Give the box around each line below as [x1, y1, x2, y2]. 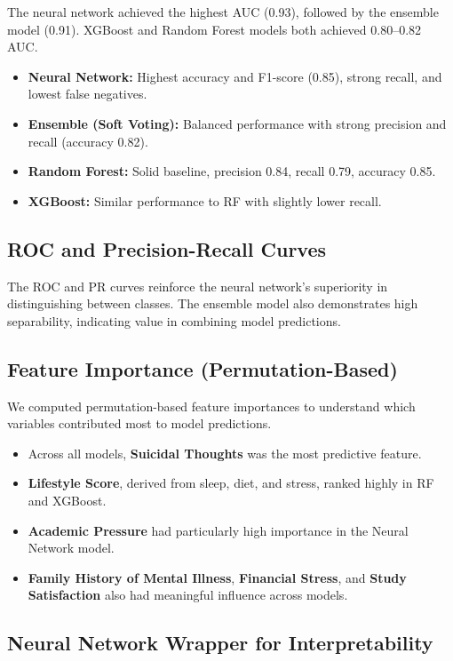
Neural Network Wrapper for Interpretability [7, 629, 433, 657]
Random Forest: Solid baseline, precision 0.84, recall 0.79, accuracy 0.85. [28, 162, 436, 180]
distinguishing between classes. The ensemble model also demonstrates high [7, 294, 418, 313]
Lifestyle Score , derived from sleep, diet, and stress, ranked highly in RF [28, 474, 434, 492]
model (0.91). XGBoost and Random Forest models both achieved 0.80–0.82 [7, 20, 422, 38]
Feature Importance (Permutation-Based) [7, 354, 398, 382]
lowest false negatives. [28, 84, 147, 103]
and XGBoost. [28, 490, 107, 509]
